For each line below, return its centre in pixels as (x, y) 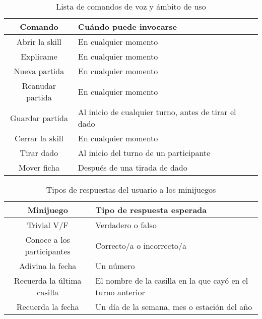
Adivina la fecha (48, 266)
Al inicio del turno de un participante (144, 153)
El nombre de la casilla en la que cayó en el (172, 280)
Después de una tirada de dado (133, 167)
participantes (48, 251)
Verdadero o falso (126, 225)
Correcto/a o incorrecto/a (141, 245)
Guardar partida (39, 118)
